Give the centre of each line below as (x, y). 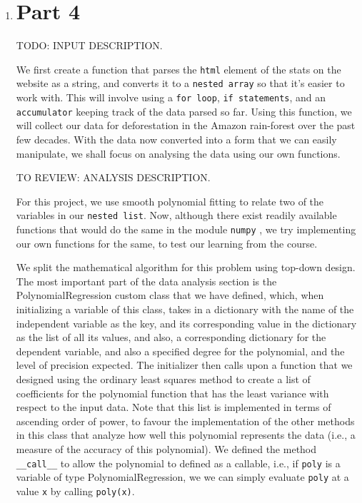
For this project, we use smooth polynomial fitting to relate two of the (170, 201)
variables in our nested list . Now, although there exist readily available (176, 215)
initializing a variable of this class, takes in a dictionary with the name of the (185, 309)
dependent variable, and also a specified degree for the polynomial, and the (180, 351)
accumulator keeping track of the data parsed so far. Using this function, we (184, 111)
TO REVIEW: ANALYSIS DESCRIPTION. (113, 177)
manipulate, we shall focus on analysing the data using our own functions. (178, 153)
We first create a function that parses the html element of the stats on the (179, 69)
